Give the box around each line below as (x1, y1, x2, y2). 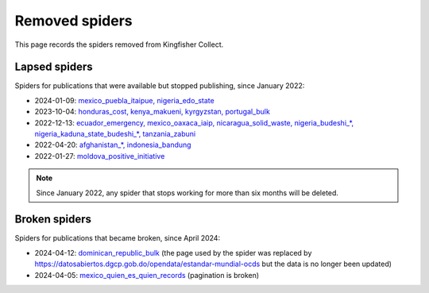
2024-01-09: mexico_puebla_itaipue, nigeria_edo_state (34, 95, 214, 105)
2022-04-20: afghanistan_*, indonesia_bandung (34, 140, 191, 150)
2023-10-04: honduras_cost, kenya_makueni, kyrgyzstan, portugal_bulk (34, 107, 270, 117)
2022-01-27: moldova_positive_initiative (34, 151, 165, 160)
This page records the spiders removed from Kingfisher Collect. (14, 40, 224, 49)
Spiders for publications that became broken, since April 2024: (14, 233, 221, 243)
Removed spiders (14, 12, 133, 29)
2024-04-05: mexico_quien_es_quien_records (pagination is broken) (34, 270, 260, 280)
